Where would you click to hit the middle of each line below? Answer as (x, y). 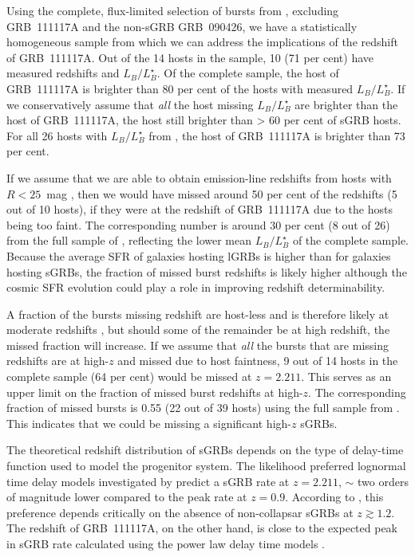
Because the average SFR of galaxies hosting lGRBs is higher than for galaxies (199, 255)
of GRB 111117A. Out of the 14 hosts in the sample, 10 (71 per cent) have (190, 57)
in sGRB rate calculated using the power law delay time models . (166, 543)
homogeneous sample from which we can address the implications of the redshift (202, 42)
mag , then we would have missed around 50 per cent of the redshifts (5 (222, 193)
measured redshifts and (63, 73)
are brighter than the (346, 104)
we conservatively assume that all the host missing (130, 104)
